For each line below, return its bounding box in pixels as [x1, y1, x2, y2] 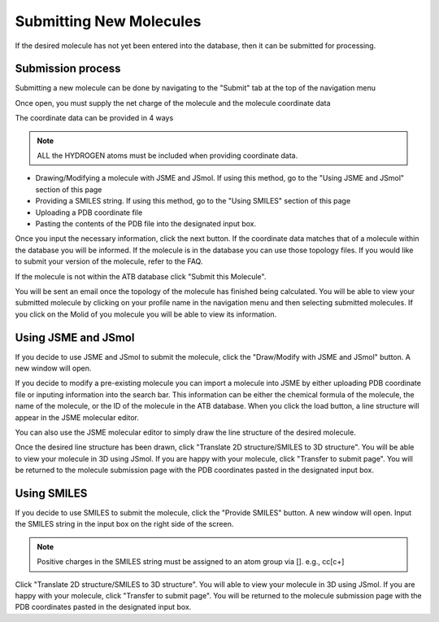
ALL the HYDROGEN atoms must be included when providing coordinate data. [37, 151, 298, 160]
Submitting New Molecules [15, 12, 202, 30]
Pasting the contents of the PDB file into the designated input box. [35, 218, 257, 228]
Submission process [15, 62, 121, 76]
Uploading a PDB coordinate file [35, 208, 143, 217]
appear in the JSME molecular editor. [15, 412, 140, 423]
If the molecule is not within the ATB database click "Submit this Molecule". [15, 271, 267, 281]
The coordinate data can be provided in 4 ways [15, 113, 174, 123]
